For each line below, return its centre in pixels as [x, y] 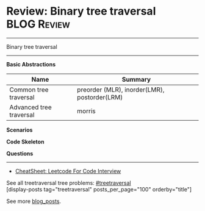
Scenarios [20, 130]
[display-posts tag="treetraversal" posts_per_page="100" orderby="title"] [99, 189]
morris [86, 111]
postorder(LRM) [100, 97]
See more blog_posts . [34, 201]
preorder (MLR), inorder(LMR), [121, 90]
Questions [20, 153]
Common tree [29, 90]
